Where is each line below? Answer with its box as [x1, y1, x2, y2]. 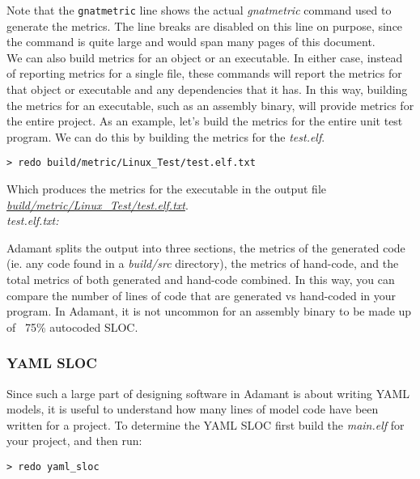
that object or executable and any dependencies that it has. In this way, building [6, 81, 408, 98]
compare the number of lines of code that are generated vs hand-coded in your [6, 286, 397, 303]
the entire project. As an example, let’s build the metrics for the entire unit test [6, 112, 403, 129]
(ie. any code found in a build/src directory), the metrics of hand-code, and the [6, 255, 399, 272]
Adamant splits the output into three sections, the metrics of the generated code [6, 239, 405, 256]
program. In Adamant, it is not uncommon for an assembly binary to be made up [6, 303, 412, 320]
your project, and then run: [6, 432, 142, 449]
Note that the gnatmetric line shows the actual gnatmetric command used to [6, 2, 392, 18]
